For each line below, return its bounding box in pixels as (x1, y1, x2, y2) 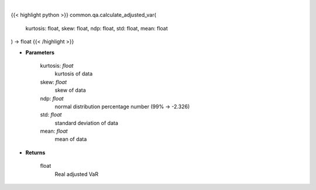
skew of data (54, 87, 86, 94)
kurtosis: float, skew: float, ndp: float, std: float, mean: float (25, 25, 168, 32)
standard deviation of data (54, 119, 118, 126)
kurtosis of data (54, 70, 93, 77)
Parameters (25, 49, 55, 56)
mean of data (54, 136, 87, 143)
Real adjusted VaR (54, 170, 99, 178)
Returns (25, 149, 46, 156)
